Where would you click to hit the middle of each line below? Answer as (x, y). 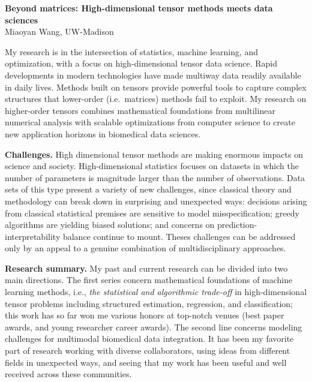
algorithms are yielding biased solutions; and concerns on (110, 225)
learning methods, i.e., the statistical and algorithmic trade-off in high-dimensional (156, 292)
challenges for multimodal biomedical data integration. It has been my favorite (149, 339)
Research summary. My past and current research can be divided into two (146, 268)
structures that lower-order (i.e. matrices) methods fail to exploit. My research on (156, 99)
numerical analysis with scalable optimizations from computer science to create (150, 122)
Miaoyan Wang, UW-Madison (59, 31)
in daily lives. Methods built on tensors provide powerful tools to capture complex (156, 87)
